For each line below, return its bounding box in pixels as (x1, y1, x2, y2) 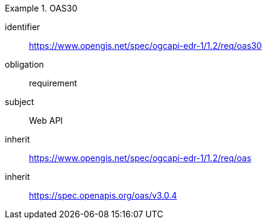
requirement (29, 78, 77, 88)
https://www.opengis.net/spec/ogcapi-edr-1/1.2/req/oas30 (29, 40, 262, 51)
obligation (5, 59, 44, 69)
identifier (5, 22, 40, 32)
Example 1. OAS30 (5, 3, 78, 13)
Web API (29, 115, 63, 126)
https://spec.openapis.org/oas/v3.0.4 (29, 190, 177, 200)
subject (5, 97, 34, 107)
